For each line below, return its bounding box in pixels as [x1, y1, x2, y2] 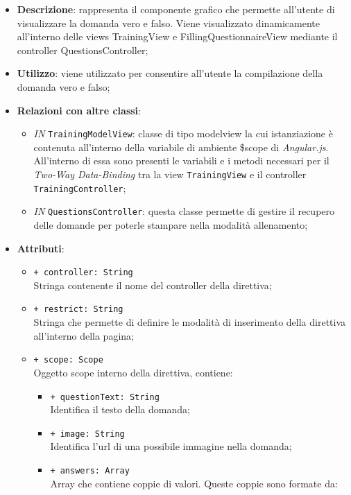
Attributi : [17, 241, 65, 255]
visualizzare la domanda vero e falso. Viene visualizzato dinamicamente [17, 15, 320, 30]
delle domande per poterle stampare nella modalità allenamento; [33, 217, 308, 232]
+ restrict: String [33, 304, 123, 315]
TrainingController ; [33, 180, 126, 195]
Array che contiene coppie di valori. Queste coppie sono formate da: [50, 476, 338, 490]
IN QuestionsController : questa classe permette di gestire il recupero [33, 204, 335, 218]
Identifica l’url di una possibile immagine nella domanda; [50, 439, 292, 453]
